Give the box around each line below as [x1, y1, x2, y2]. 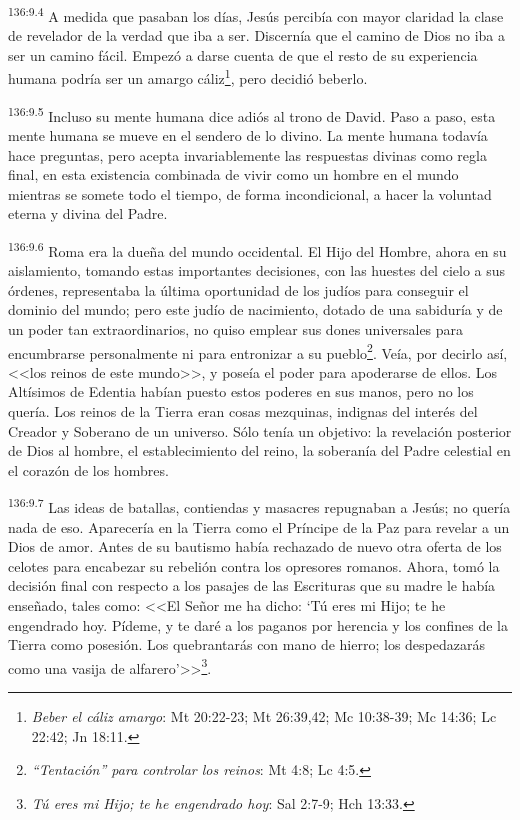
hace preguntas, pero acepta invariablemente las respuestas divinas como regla [8, 144, 487, 165]
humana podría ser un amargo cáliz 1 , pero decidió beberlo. [8, 65, 368, 89]
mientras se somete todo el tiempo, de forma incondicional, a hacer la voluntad [8, 183, 492, 204]
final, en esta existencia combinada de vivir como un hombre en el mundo [8, 164, 459, 185]
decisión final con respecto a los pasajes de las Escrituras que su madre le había [8, 575, 496, 596]
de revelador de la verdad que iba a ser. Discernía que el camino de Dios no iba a [8, 25, 505, 46]
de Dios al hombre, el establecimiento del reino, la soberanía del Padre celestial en [8, 440, 511, 461]
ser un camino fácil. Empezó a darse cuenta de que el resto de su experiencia [8, 44, 478, 65]
